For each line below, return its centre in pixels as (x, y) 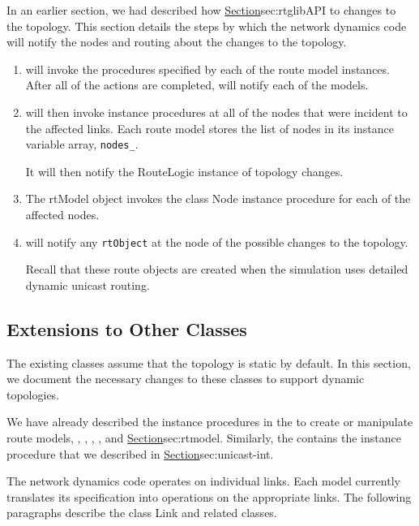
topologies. (33, 394)
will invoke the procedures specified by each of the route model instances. (207, 69)
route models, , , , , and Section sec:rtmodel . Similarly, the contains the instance (204, 438)
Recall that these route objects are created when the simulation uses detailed (217, 269)
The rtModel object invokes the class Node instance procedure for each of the (218, 198)
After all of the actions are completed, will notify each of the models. (197, 85)
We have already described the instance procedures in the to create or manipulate (210, 422)
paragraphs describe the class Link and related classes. (142, 513)
